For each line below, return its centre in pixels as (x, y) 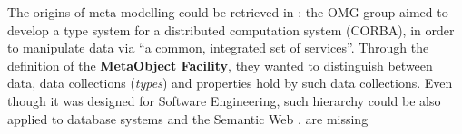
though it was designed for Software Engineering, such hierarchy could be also (224, 100)
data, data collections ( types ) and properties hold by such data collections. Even (230, 83)
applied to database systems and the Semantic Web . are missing (188, 118)
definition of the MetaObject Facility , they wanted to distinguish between (220, 65)
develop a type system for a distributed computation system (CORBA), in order (231, 29)
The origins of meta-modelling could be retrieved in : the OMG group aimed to (228, 12)
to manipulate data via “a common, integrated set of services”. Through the (218, 48)
